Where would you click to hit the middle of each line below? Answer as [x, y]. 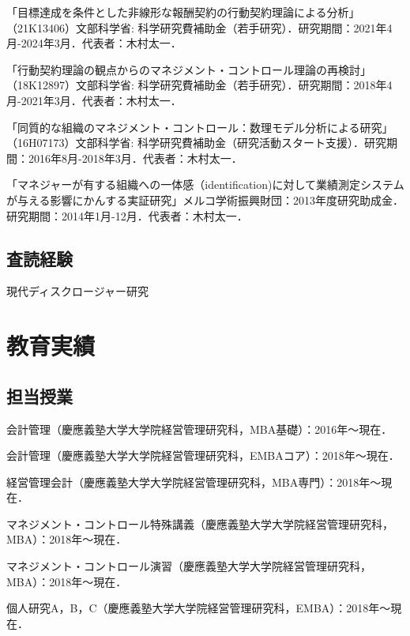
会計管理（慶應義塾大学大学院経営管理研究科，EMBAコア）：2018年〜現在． [203, 455]
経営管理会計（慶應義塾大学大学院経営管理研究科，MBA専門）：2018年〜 [194, 482]
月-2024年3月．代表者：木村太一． [94, 43]
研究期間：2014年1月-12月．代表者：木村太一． [127, 215]
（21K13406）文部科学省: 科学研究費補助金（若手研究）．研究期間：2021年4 [199, 27]
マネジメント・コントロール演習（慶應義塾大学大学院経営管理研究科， [189, 566]
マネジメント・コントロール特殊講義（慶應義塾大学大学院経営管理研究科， [200, 523]
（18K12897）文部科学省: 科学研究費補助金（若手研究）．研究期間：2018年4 [199, 85]
